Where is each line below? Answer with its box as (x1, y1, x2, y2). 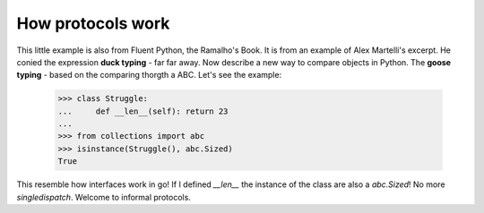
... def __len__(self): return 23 (57, 106, 229, 116)
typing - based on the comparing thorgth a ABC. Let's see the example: (16, 70, 282, 81)
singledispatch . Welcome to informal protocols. (16, 192, 192, 202)
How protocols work (16, 13, 170, 33)
